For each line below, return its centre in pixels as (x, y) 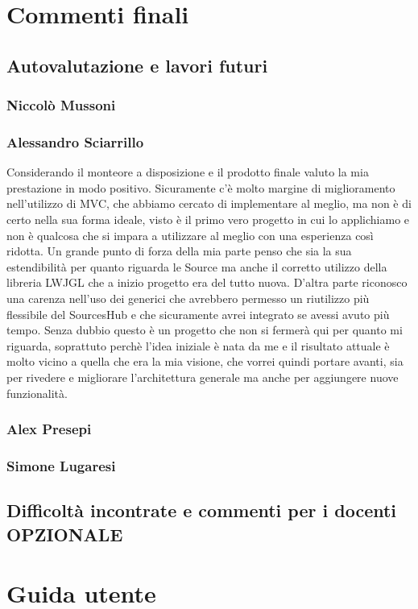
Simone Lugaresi (61, 465)
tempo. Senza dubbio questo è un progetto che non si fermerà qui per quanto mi (205, 330)
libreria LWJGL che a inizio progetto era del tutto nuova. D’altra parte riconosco (207, 282)
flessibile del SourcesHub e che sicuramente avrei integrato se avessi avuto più (198, 314)
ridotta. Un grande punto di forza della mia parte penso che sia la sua (179, 251)
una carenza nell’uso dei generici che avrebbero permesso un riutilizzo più (188, 298)
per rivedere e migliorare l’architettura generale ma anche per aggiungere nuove (203, 377)
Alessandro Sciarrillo (75, 141)
